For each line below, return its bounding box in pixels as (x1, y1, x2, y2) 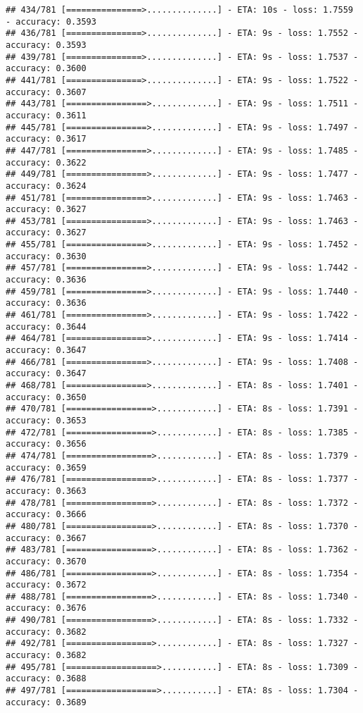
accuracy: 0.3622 (6, 157, 87, 168)
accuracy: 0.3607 (6, 87, 87, 97)
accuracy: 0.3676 (6, 603, 87, 614)
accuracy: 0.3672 (6, 580, 87, 590)
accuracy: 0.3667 (6, 533, 87, 543)
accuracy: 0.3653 (6, 415, 87, 426)
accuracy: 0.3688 (6, 674, 87, 684)
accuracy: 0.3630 (6, 251, 87, 261)
